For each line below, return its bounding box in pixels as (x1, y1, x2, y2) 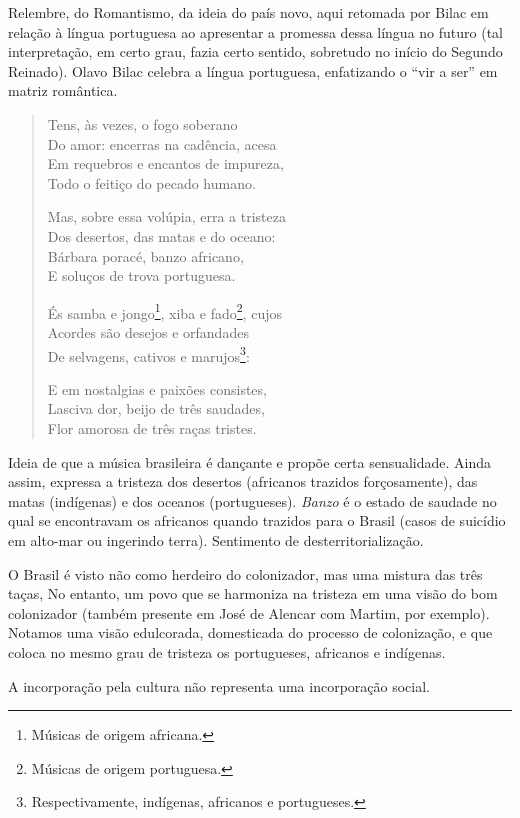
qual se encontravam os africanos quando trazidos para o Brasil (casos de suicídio (8, 510, 506, 531)
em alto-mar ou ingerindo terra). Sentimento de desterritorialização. (8, 529, 424, 550)
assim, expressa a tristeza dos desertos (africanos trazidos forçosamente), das (8, 471, 478, 492)
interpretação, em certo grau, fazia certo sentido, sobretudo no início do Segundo (8, 41, 503, 62)
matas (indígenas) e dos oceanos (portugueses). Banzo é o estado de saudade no (8, 490, 497, 511)
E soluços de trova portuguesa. (47, 265, 236, 286)
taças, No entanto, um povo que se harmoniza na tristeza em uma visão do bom (8, 583, 498, 604)
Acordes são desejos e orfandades (47, 321, 249, 342)
